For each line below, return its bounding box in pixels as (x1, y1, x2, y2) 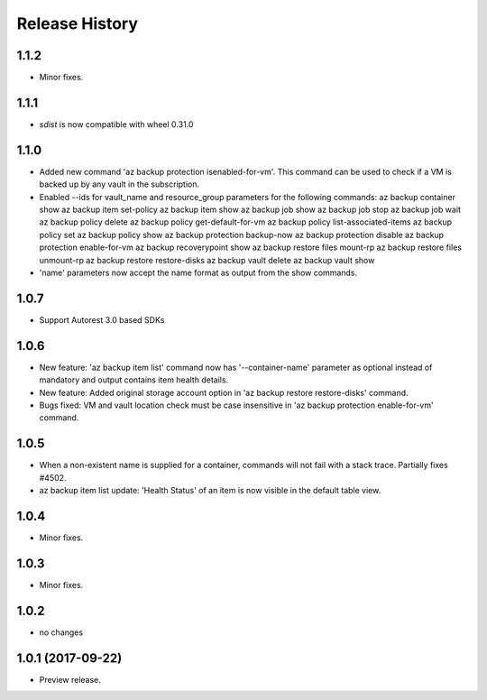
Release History (16, 14, 139, 33)
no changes (39, 627, 84, 638)
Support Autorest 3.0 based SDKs (39, 314, 165, 325)
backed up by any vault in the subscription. (39, 179, 200, 189)
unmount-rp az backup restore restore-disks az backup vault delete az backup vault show (39, 254, 375, 265)
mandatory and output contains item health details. (39, 374, 229, 385)
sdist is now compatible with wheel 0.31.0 (39, 118, 194, 130)
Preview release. (39, 674, 101, 685)
